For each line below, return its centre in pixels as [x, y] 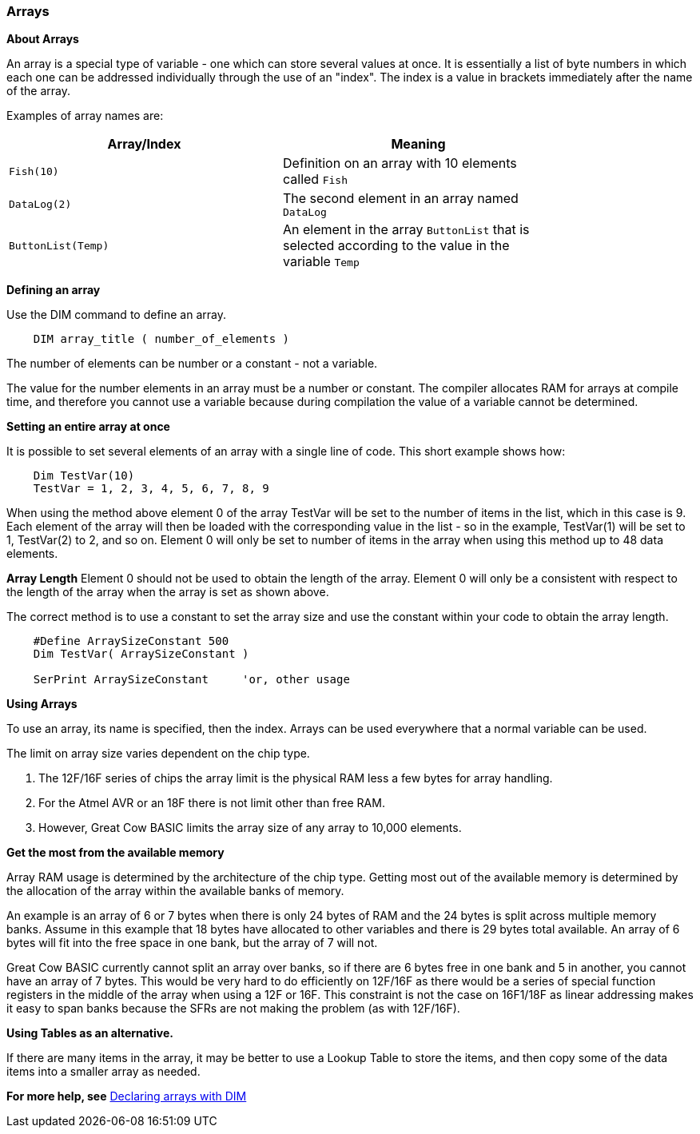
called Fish [315, 179]
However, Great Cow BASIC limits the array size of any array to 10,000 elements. [250, 828]
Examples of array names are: [85, 116]
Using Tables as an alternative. [90, 1033]
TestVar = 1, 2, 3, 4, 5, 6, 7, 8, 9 [151, 489]
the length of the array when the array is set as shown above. [168, 592]
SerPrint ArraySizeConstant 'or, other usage [191, 680]
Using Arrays [42, 704]
